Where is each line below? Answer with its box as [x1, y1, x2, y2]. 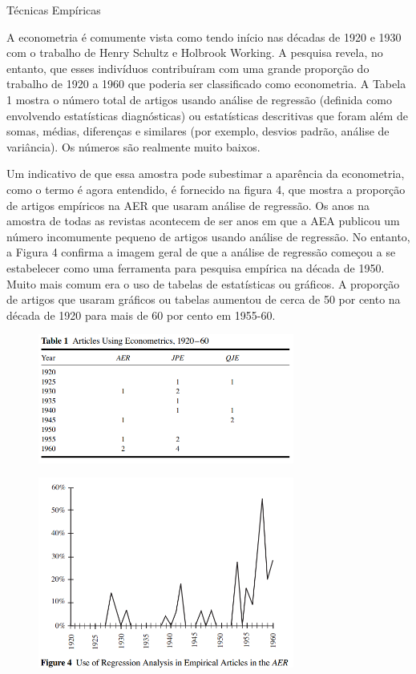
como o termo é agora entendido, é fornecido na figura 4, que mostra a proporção [6, 180, 406, 197]
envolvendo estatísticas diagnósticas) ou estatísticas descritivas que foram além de [6, 107, 408, 123]
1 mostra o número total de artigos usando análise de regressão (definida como [6, 91, 392, 107]
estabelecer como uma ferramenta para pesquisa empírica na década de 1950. [6, 259, 385, 276]
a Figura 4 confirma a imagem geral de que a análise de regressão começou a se [6, 244, 396, 260]
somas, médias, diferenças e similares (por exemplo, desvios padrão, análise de [6, 123, 390, 139]
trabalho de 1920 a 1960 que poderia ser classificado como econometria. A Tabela [6, 75, 406, 92]
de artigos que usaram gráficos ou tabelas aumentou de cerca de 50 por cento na [6, 291, 401, 308]
